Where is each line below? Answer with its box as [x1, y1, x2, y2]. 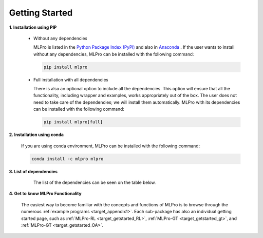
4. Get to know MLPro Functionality [9, 191, 82, 197]
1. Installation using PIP [9, 24, 57, 30]
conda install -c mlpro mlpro [31, 156, 104, 161]
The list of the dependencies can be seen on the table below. [33, 179, 156, 185]
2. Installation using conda [9, 132, 64, 138]
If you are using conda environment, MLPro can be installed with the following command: [21, 143, 200, 149]
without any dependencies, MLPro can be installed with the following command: [33, 51, 194, 57]
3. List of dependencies [9, 168, 58, 174]
